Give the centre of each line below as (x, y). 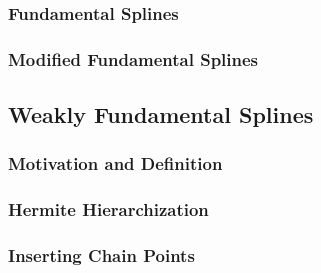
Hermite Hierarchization (108, 209)
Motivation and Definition (115, 163)
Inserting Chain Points (101, 255)
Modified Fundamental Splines (133, 58)
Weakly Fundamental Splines (161, 114)
